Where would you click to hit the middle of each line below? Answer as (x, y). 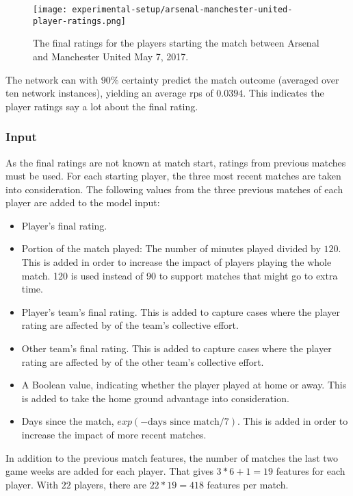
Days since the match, (68, 421)
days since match (184, 422)
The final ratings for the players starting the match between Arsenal (176, 43)
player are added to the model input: (83, 202)
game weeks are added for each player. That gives (109, 471)
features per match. (248, 484)
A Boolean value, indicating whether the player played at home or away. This (184, 385)
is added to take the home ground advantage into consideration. (155, 398)
